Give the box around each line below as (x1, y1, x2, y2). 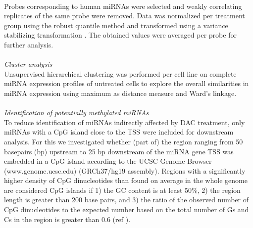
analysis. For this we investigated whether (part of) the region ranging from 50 (4, 136, 243, 146)
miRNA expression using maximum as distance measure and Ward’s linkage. (4, 88, 237, 98)
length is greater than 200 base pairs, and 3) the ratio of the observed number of (4, 194, 249, 205)
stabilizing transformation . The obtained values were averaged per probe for (4, 30, 237, 40)
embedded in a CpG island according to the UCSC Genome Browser (4, 156, 212, 166)
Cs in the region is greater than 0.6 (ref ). (4, 214, 131, 224)
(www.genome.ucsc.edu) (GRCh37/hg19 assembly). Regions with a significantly (4, 165, 246, 176)
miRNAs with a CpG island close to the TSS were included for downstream (4, 127, 234, 137)
